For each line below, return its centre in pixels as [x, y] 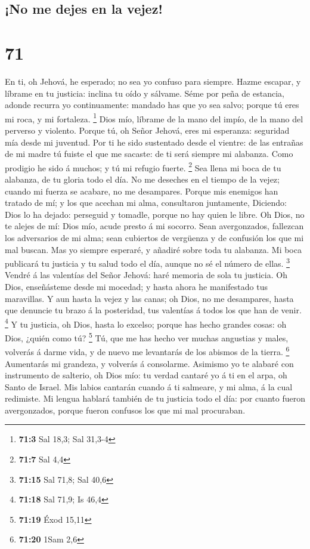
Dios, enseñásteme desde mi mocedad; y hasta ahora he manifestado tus [136, 286]
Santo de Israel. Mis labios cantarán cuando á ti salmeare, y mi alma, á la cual [149, 386]
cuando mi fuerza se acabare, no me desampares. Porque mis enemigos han [142, 191]
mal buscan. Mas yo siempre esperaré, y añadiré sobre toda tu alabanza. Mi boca [153, 249]
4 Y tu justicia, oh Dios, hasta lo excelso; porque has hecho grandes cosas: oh [146, 323]
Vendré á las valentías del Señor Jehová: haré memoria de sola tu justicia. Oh [146, 275]
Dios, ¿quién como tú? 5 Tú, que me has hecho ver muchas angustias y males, [147, 337]
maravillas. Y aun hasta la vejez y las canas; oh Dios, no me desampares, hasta [149, 298]
